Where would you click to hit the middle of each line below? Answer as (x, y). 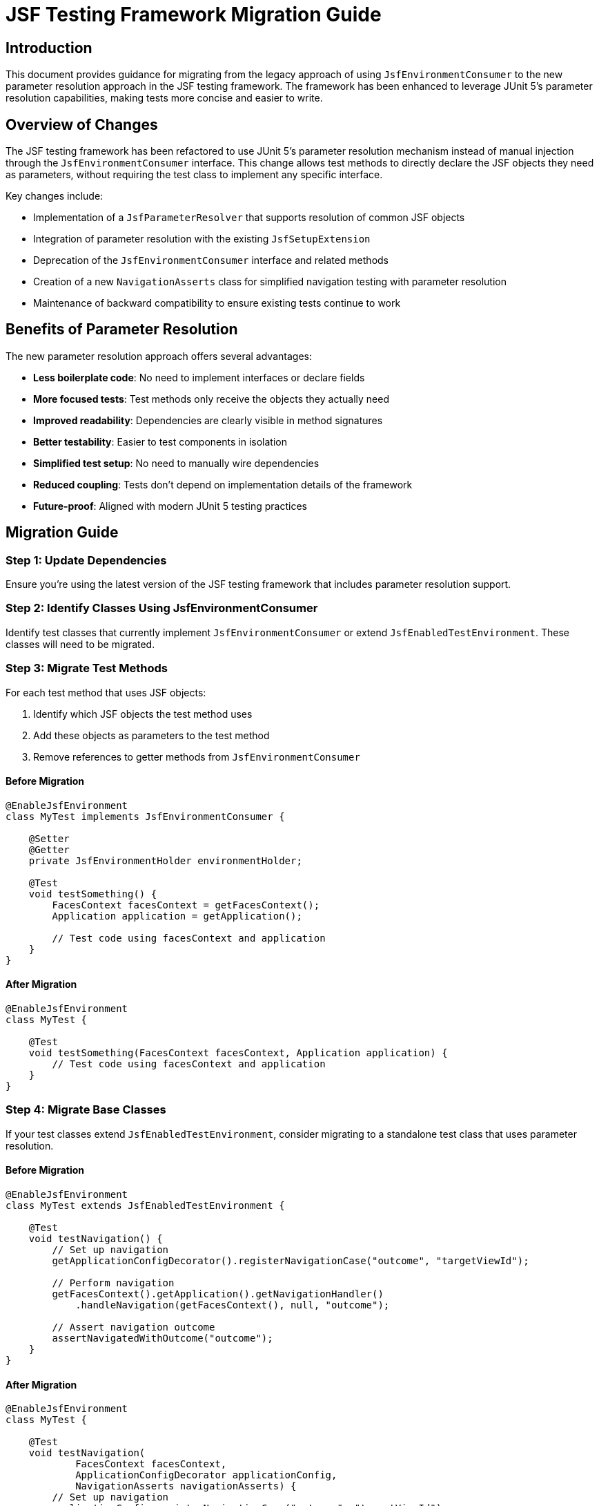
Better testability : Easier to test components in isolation (160, 441)
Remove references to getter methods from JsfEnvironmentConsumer (197, 756)
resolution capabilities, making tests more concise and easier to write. (164, 98)
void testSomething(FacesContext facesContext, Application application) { (238, 1053)
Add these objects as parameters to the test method (151, 735)
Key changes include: (55, 196)
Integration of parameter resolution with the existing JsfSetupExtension (202, 239)
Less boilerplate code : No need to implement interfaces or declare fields (199, 377)
